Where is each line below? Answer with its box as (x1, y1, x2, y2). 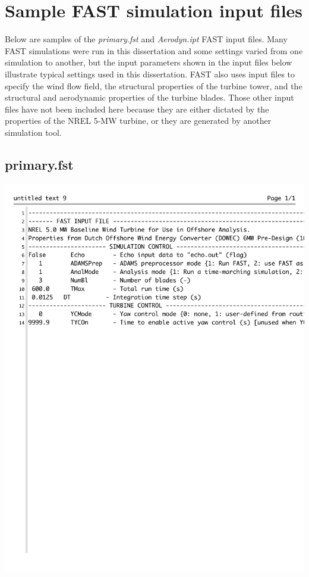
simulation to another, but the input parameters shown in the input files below (5, 56, 292, 68)
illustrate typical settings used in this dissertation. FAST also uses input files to (5, 67, 295, 80)
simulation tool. (5, 126, 62, 138)
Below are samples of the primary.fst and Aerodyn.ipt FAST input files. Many (5, 33, 288, 45)
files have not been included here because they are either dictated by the (5, 102, 269, 115)
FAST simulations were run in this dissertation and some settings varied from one (5, 44, 303, 57)
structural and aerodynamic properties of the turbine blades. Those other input (5, 91, 294, 104)
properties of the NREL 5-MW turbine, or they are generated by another (5, 114, 272, 127)
